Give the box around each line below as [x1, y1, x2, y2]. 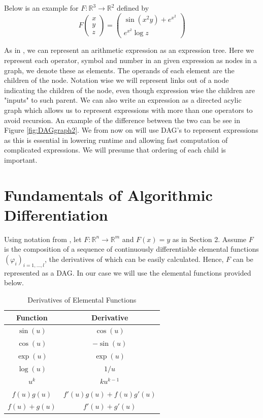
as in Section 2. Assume [172, 233, 247, 244]
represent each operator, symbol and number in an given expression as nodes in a [4, 54, 257, 65]
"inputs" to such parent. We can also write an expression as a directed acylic [4, 95, 242, 105]
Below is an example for [4, 3, 79, 13]
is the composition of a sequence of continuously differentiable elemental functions [4, 244, 259, 254]
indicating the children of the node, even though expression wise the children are [4, 84, 255, 95]
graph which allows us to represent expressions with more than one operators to [4, 104, 253, 115]
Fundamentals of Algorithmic [4, 184, 213, 205]
